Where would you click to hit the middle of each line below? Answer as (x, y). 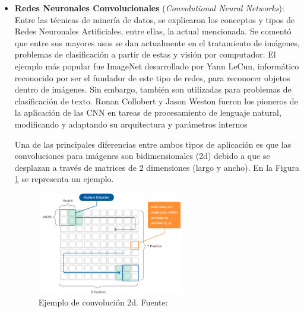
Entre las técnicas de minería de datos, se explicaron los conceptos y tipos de (155, 19)
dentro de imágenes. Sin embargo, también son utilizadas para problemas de (153, 89)
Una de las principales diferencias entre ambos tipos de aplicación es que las (153, 144)
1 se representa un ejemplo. (64, 179)
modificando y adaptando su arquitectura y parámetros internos (131, 124)
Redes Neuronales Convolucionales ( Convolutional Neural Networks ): (149, 8)
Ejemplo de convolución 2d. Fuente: (103, 302)
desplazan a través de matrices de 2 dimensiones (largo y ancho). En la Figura (157, 167)
